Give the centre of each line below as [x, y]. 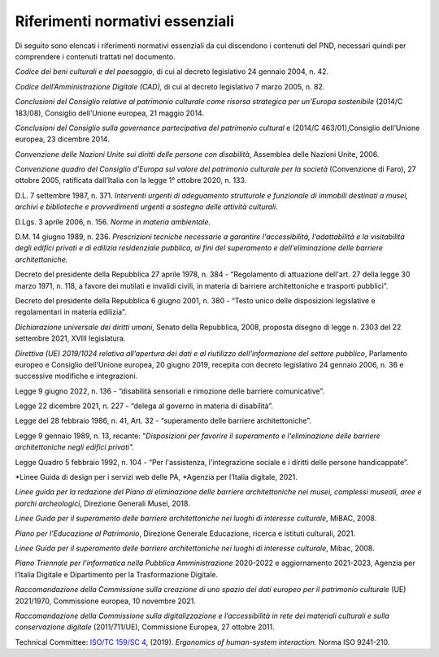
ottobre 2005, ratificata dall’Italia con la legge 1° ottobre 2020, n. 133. [131, 181]
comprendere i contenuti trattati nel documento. [95, 56]
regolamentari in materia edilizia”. [71, 312]
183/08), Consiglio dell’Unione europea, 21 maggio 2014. [110, 113]
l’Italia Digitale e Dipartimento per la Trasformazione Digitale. [117, 574]
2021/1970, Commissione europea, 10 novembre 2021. [106, 601]
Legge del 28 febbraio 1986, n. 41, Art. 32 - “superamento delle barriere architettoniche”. [163, 421]
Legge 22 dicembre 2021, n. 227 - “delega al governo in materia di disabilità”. [144, 406]
